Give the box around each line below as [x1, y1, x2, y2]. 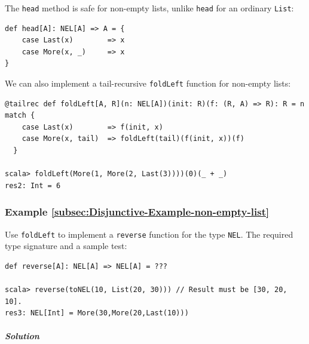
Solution [5, 330, 39, 342]
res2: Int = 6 [5, 181, 61, 190]
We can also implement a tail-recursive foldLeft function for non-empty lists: [5, 77, 291, 90]
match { [5, 111, 35, 120]
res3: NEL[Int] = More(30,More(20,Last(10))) [5, 309, 189, 318]
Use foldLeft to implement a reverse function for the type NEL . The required [5, 228, 293, 240]
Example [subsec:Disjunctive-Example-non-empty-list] [5, 204, 270, 219]
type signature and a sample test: [5, 239, 127, 252]
